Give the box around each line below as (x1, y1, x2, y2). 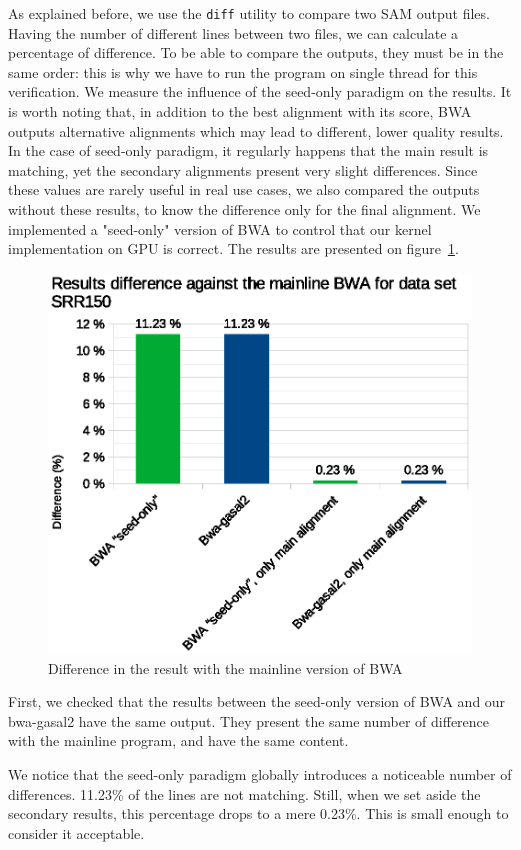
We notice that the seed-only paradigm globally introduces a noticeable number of (8, 764, 512, 785)
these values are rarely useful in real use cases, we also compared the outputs (8, 179, 480, 200)
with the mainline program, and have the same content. (8, 730, 349, 751)
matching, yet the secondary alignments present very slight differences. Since (8, 159, 478, 180)
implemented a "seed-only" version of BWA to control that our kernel (8, 218, 432, 239)
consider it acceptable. (8, 822, 145, 843)
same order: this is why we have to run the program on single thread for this (8, 61, 478, 82)
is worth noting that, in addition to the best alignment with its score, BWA (8, 101, 472, 122)
